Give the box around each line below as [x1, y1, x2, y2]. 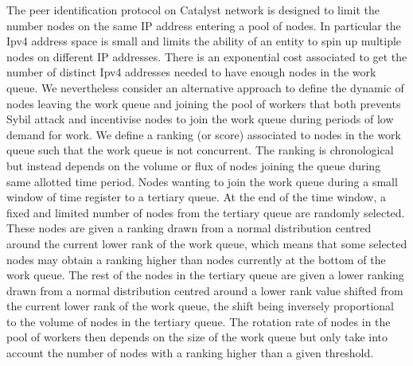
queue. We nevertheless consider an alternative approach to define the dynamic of [6, 79, 404, 95]
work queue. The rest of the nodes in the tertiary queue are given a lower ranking [6, 267, 404, 283]
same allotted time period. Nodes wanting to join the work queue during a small [6, 173, 398, 189]
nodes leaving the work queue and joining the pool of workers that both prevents [6, 95, 401, 111]
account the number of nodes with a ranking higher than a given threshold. [6, 345, 374, 361]
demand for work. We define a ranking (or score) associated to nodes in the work [6, 126, 401, 142]
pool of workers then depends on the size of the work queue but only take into [6, 329, 388, 345]
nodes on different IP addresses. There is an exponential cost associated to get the [6, 48, 407, 64]
